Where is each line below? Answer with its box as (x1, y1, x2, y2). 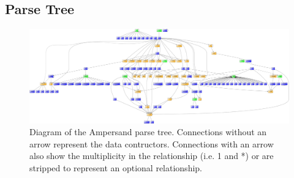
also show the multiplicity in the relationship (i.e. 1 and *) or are (29, 149, 274, 162)
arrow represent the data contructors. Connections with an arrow (29, 137, 274, 150)
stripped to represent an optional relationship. (29, 161, 202, 174)
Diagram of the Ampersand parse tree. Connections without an (29, 125, 267, 138)
